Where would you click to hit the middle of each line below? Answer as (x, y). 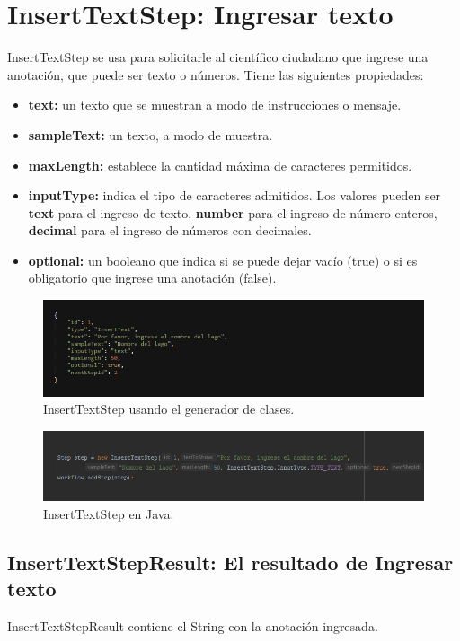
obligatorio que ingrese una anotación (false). (152, 278)
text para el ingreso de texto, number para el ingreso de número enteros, (233, 212)
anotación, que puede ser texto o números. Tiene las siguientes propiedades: (216, 74)
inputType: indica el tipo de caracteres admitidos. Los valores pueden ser (234, 195)
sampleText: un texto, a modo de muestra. (150, 134)
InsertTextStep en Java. (109, 513)
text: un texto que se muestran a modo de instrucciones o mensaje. (215, 105)
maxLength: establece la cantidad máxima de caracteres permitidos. (220, 165)
